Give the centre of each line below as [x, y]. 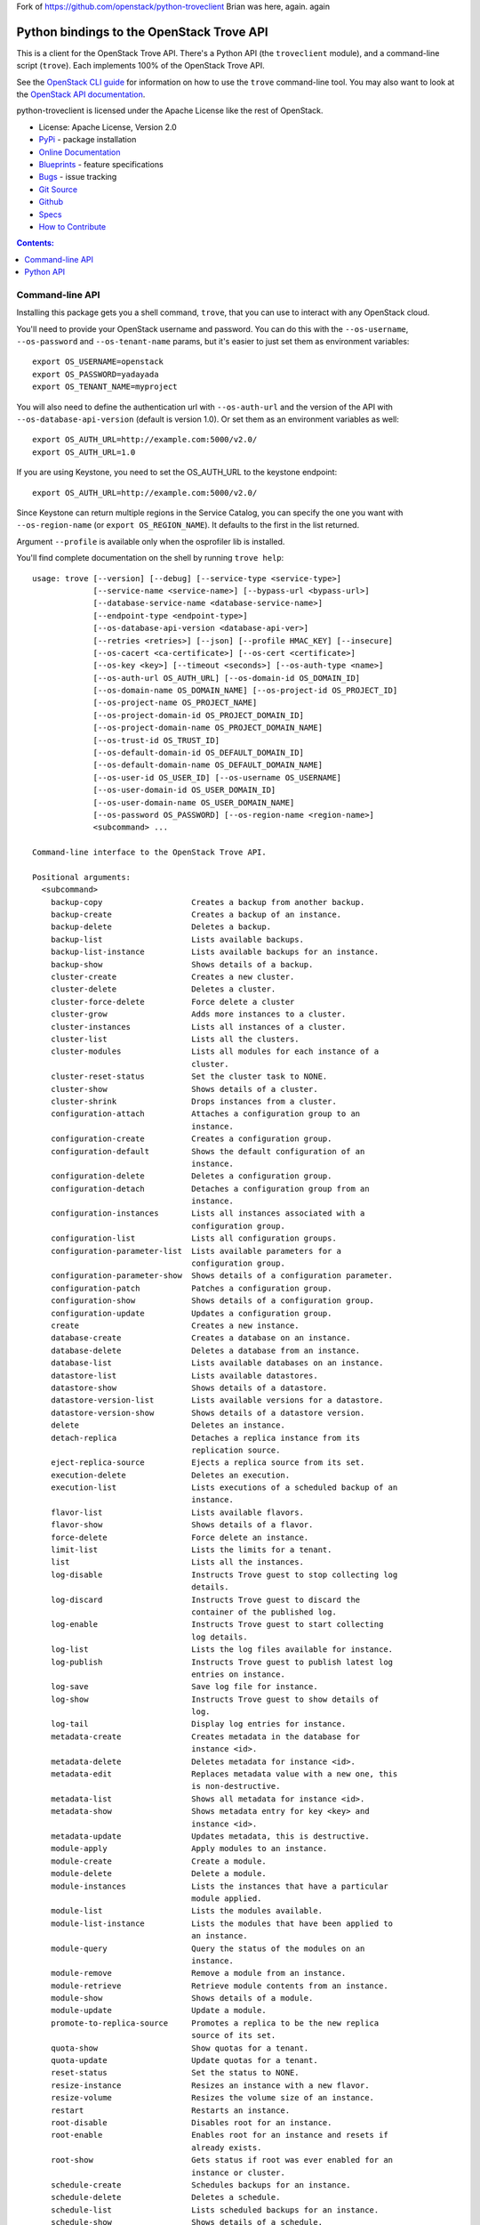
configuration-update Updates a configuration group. [191, 1313]
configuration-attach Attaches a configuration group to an [205, 1114]
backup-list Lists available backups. [177, 939]
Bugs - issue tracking [78, 177]
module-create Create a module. [158, 1861]
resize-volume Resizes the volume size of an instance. [212, 2098]
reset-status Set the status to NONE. [175, 2073]
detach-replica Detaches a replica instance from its [205, 1438]
